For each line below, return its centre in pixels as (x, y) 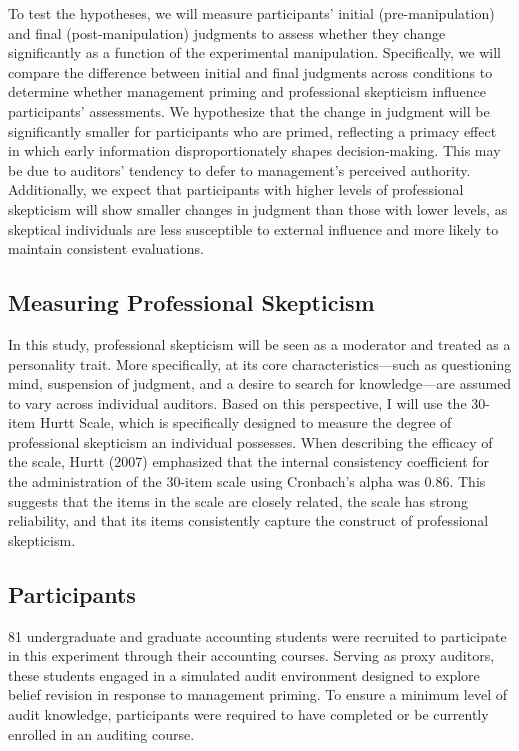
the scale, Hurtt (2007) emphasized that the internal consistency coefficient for (249, 461)
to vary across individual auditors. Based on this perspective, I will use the (237, 402)
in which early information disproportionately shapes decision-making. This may (254, 150)
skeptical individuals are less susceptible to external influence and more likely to (253, 228)
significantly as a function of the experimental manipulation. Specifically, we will (254, 52)
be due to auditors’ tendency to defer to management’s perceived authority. (239, 169)
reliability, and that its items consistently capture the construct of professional (248, 520)
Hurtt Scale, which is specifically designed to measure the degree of (245, 422)
